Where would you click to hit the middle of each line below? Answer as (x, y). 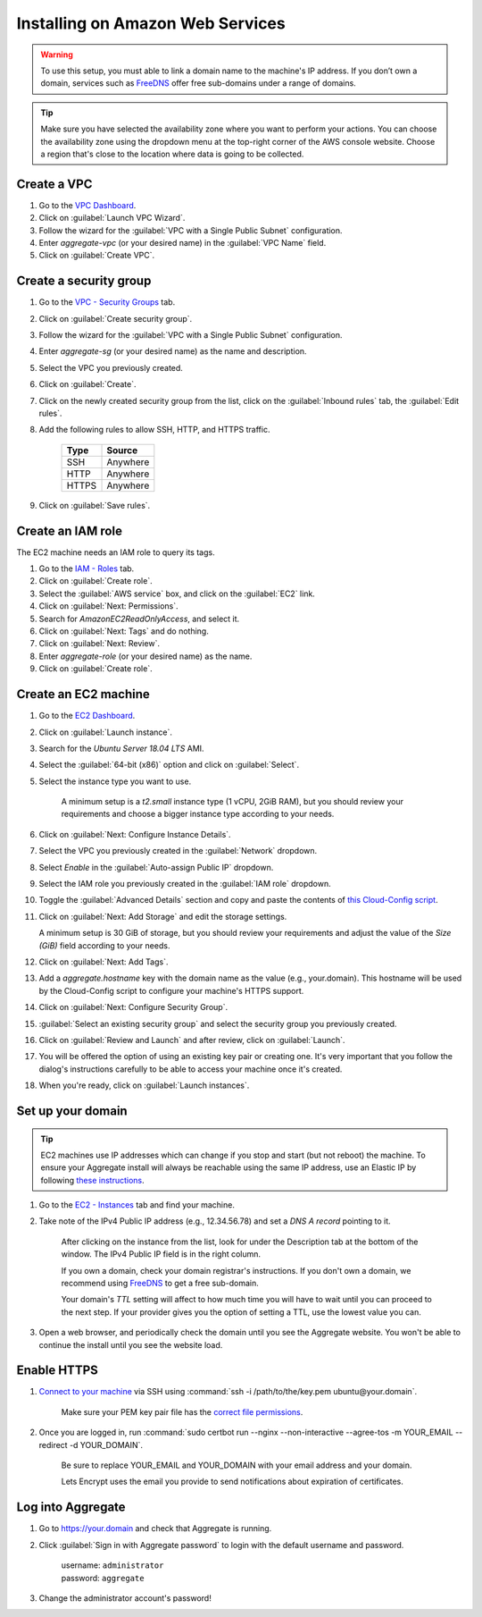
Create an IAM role (69, 531)
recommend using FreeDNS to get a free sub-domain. (160, 1284)
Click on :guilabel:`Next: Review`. (100, 644)
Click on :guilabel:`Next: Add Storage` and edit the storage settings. (163, 916)
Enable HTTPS (57, 1371)
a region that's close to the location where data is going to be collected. (172, 154)
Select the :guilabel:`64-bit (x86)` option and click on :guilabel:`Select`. (169, 765)
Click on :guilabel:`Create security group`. (116, 318)
